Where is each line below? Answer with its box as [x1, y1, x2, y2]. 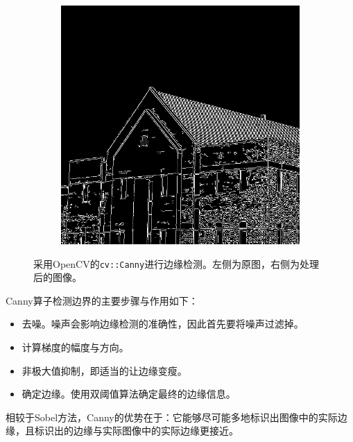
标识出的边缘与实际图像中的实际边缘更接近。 [34, 423, 239, 438]
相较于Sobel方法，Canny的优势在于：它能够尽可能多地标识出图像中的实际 [6, 409, 338, 424]
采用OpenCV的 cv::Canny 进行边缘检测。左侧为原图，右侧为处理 [33, 256, 320, 271]
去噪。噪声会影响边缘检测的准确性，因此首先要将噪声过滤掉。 [21, 316, 304, 331]
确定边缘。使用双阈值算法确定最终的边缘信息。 [21, 386, 236, 401]
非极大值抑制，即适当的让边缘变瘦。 [21, 363, 187, 377]
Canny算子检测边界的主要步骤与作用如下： [6, 293, 198, 307]
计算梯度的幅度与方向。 [21, 340, 129, 355]
